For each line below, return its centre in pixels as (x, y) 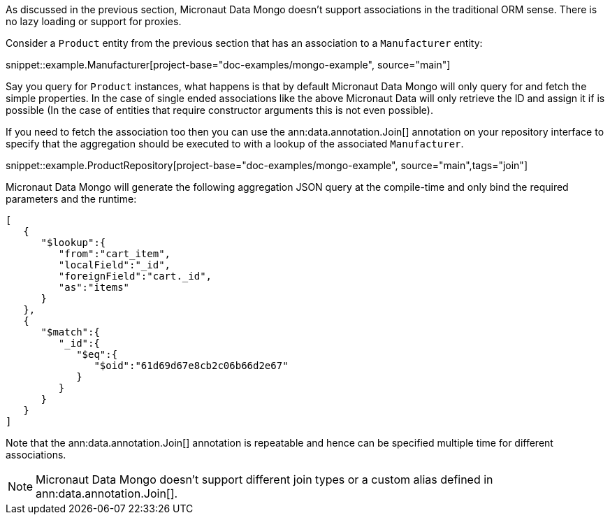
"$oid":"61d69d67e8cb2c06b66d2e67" (191, 366)
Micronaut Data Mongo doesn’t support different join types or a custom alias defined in (264, 479)
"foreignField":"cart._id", (135, 276)
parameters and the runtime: (71, 199)
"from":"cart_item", (115, 254)
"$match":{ (70, 332)
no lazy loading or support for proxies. (94, 21)
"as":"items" (94, 287)
